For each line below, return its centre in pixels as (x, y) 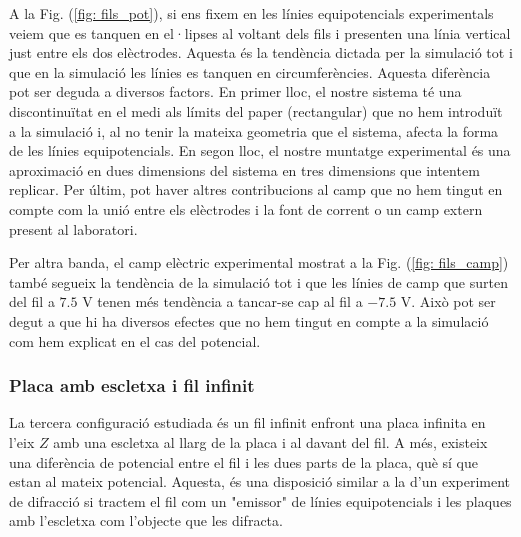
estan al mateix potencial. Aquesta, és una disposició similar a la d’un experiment (260, 481)
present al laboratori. (73, 228)
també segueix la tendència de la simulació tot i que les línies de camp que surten (258, 281)
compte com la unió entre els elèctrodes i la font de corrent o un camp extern (246, 208)
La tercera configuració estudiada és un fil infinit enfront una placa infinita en (247, 422)
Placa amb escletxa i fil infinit (132, 385)
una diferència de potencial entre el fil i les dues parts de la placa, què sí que (244, 461)
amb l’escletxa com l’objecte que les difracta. (146, 520)
